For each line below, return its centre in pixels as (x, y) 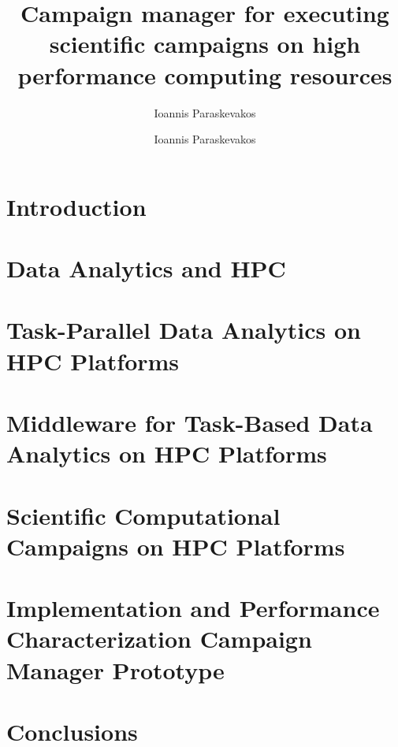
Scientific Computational (143, 515)
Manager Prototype (115, 669)
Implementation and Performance (193, 608)
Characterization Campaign (159, 639)
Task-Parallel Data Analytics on (184, 330)
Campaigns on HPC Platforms (176, 546)
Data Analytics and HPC (146, 268)
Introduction (76, 206)
